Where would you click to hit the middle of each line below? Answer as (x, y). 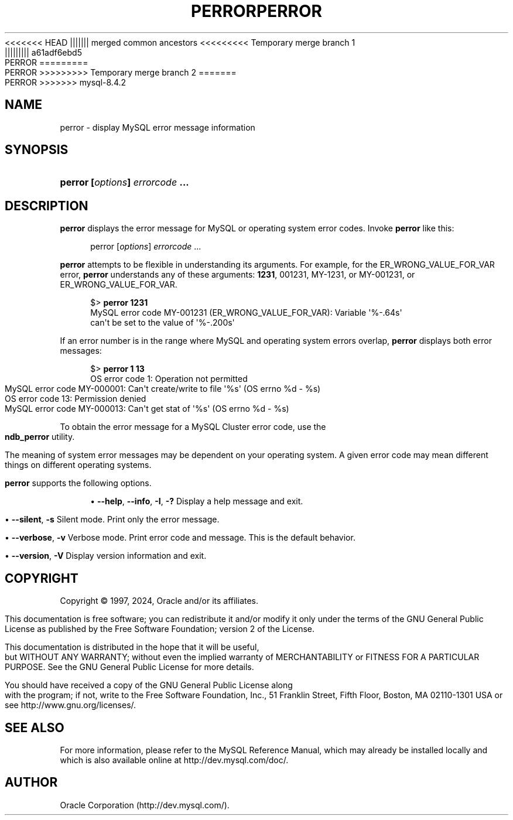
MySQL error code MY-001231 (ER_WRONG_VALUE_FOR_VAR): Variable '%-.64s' (246, 313)
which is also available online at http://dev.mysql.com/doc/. (174, 760)
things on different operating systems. (78, 465)
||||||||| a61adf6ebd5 (43, 52)
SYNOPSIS (37, 150)
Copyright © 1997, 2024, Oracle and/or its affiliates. (159, 601)
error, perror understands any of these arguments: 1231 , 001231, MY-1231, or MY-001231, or (237, 275)
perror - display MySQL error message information (158, 127)
